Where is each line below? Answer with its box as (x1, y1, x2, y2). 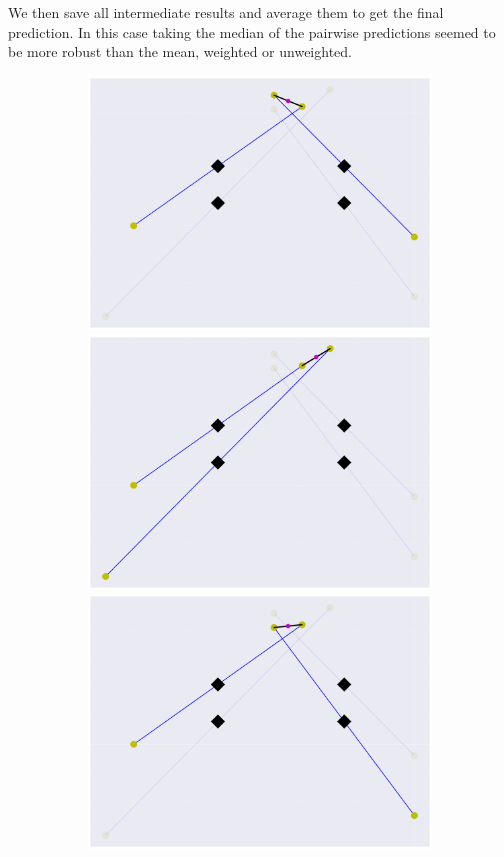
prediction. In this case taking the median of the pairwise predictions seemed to (8, 21, 496, 42)
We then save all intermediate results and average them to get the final (8, 2, 444, 22)
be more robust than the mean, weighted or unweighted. (8, 41, 352, 62)
